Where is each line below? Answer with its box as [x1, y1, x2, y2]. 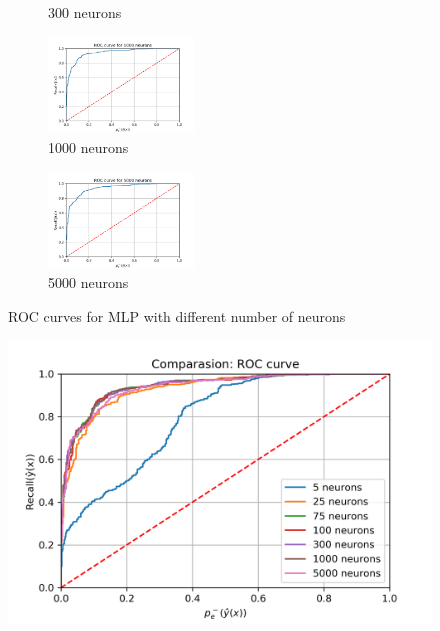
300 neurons [48, 2, 122, 22]
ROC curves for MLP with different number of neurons [8, 305, 346, 326]
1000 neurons [48, 137, 129, 158]
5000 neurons [48, 272, 129, 293]
